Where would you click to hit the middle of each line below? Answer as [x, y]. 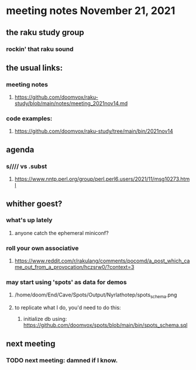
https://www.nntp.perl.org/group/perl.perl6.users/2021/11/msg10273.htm [102, 179]
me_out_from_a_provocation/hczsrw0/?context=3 [74, 267]
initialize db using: [45, 319]
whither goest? [34, 204]
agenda [20, 149]
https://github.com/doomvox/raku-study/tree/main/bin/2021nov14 [94, 131]
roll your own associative [42, 248]
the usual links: [35, 68]
